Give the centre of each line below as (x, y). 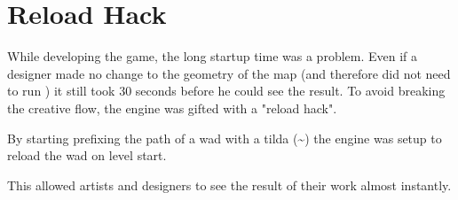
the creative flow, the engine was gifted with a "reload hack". (172, 108)
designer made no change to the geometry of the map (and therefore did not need (229, 73)
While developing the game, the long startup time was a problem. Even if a (213, 56)
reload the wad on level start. (87, 155)
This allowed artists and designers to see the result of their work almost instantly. (229, 185)
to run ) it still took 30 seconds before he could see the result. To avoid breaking (226, 91)
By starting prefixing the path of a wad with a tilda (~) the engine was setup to (225, 138)
